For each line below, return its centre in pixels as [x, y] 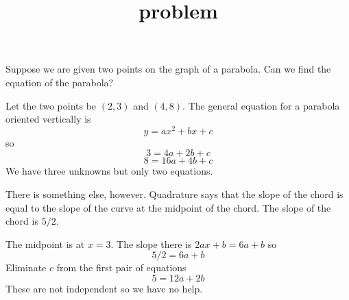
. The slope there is [151, 243]
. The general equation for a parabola [261, 105]
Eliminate [26, 267]
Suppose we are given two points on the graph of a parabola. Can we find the [168, 69]
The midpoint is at [45, 243]
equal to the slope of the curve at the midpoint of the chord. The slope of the [168, 207]
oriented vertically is [48, 119]
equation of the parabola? [60, 82]
